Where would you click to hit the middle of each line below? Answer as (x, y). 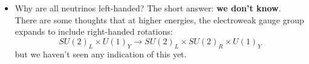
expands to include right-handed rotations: (94, 31)
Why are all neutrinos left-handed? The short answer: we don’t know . (148, 8)
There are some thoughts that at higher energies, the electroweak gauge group (159, 19)
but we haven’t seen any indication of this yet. (101, 54)
